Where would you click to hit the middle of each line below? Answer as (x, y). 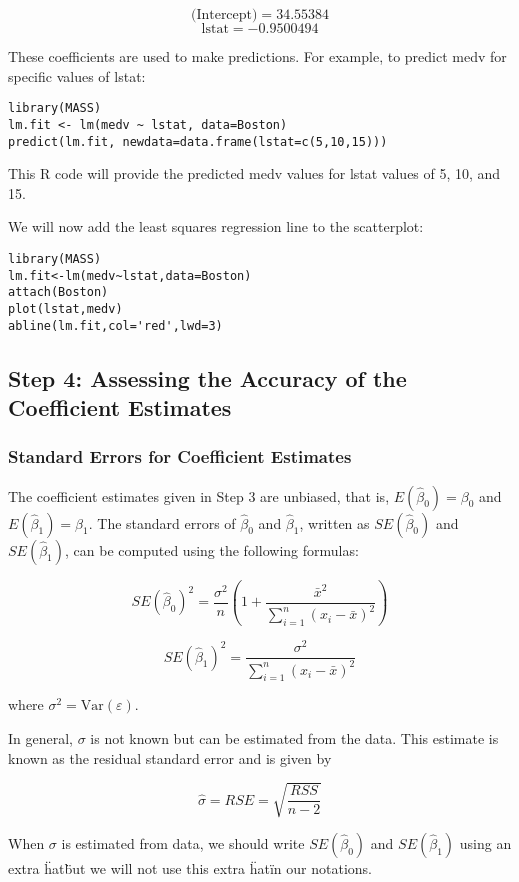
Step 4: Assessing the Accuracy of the (207, 377)
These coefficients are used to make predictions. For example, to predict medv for (257, 56)
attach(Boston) (58, 292)
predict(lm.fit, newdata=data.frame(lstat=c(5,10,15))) (198, 141)
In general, (40, 738)
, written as (334, 522)
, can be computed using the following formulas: (212, 549)
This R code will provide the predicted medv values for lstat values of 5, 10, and (254, 173)
